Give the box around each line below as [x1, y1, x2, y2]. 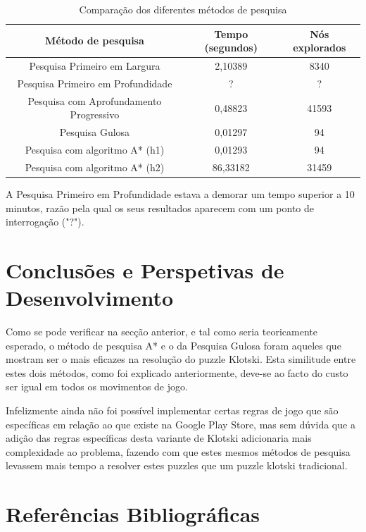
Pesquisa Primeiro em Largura [29, 58, 160, 73]
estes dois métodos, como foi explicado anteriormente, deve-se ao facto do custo [6, 365, 348, 380]
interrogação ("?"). [6, 214, 84, 229]
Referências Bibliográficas [6, 500, 260, 528]
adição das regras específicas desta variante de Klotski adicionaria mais [6, 431, 312, 445]
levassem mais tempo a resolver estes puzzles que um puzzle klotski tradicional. [6, 458, 348, 473]
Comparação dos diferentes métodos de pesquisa [79, 2, 287, 16]
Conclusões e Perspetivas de [6, 255, 284, 284]
